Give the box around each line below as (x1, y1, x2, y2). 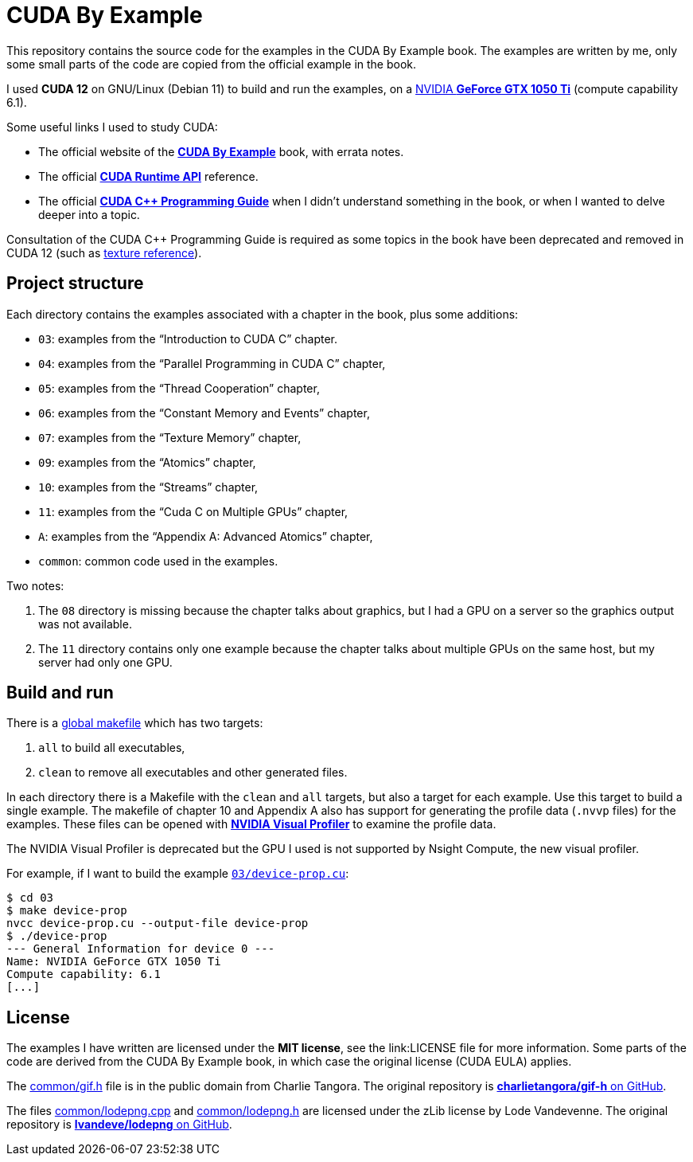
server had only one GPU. (38, 655, 173, 669)
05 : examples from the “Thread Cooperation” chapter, (38, 381, 320, 395)
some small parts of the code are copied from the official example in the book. (6, 57, 417, 71)
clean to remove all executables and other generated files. (38, 765, 348, 780)
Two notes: (6, 578, 64, 593)
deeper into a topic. (38, 207, 140, 221)
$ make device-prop (6, 904, 127, 917)
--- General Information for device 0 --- (6, 942, 275, 956)
